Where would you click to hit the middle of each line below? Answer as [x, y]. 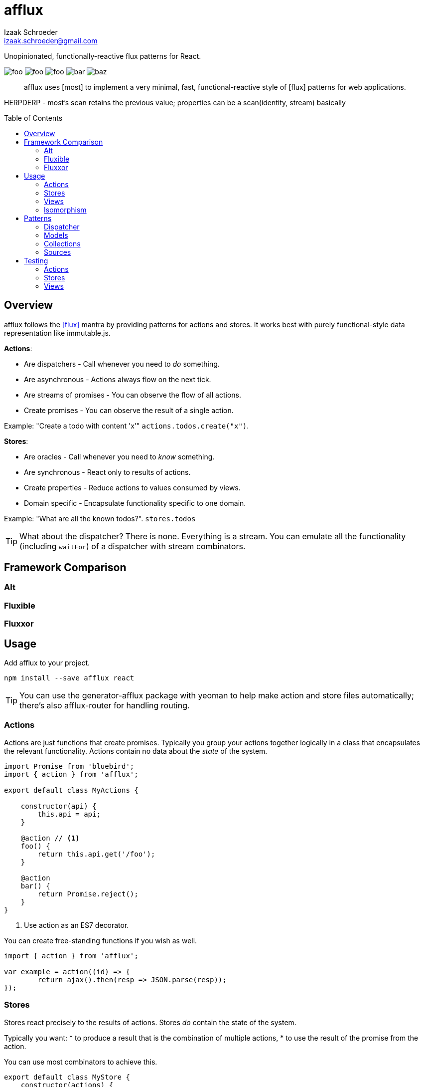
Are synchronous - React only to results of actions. [107, 472]
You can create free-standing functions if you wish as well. [101, 940]
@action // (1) [50, 838]
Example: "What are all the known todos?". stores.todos [100, 518]
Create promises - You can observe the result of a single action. [129, 410]
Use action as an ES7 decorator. [76, 925]
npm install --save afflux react [69, 678]
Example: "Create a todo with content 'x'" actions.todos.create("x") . [127, 426]
